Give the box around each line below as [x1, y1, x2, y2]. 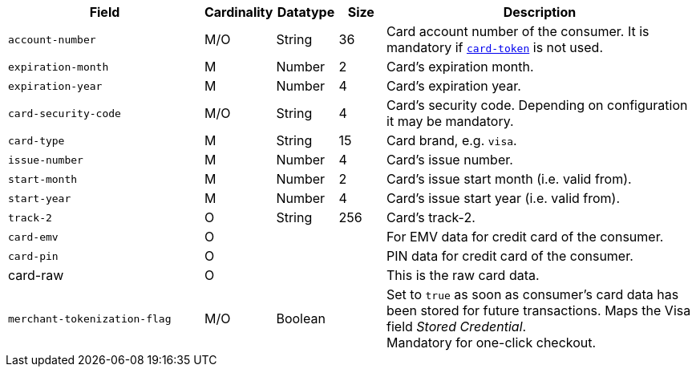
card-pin [8, 249, 59, 262]
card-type [8, 134, 65, 147]
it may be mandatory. [386, 113, 514, 129]
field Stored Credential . [386, 318, 527, 334]
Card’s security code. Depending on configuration [386, 97, 688, 113]
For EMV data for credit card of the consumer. [386, 229, 664, 245]
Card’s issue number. [386, 152, 513, 168]
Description [503, 4, 577, 20]
